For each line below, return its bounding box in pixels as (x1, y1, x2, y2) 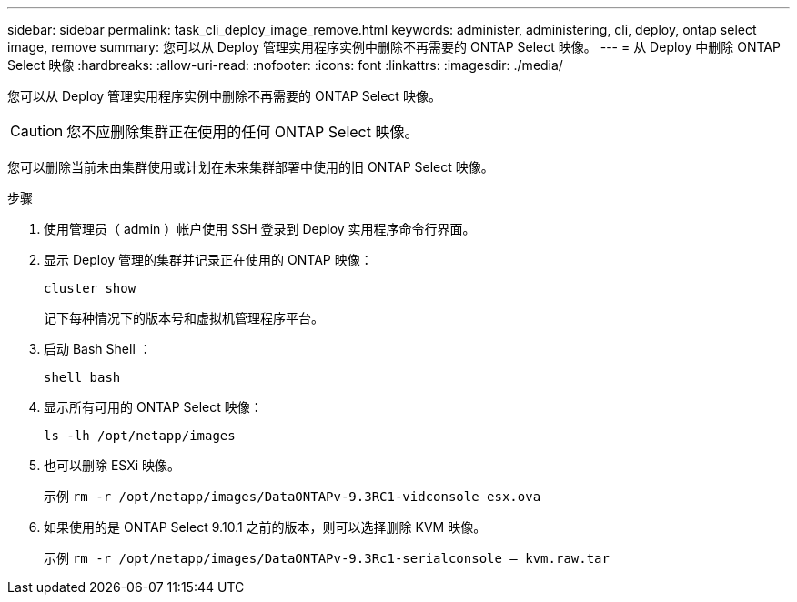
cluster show (44, 281, 136, 296)
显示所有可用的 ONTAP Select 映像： (44, 399, 263, 415)
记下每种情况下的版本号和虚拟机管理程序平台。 (44, 310, 324, 326)
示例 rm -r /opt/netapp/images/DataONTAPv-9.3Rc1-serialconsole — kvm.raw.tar (44, 550, 610, 566)
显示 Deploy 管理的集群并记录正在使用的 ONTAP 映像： (44, 252, 373, 267)
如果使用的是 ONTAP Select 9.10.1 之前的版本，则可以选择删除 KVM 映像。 (44, 519, 487, 535)
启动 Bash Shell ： (44, 341, 152, 356)
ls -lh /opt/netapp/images (44, 428, 236, 443)
